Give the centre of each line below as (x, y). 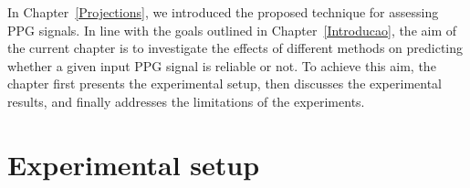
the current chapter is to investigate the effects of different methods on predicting (235, 48)
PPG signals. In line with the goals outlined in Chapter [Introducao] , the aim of (232, 30)
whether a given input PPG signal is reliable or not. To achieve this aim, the (222, 65)
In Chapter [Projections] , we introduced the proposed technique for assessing (223, 12)
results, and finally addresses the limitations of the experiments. (186, 101)
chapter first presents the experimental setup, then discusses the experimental (225, 84)
